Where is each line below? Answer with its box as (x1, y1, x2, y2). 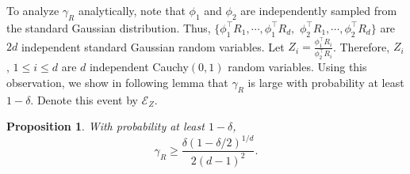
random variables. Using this (228, 59, 367, 75)
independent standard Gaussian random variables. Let (21, 38, 285, 55)
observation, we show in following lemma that (6, 74, 228, 90)
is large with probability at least (247, 74, 404, 90)
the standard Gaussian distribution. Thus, (6, 19, 211, 36)
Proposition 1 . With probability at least (6, 118, 205, 134)
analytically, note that (78, 2, 186, 18)
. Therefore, (332, 38, 390, 55)
